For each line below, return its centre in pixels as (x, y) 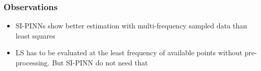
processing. (33, 62)
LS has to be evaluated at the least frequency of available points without (129, 52)
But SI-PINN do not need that (100, 62)
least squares (35, 35)
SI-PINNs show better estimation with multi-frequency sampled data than (131, 26)
